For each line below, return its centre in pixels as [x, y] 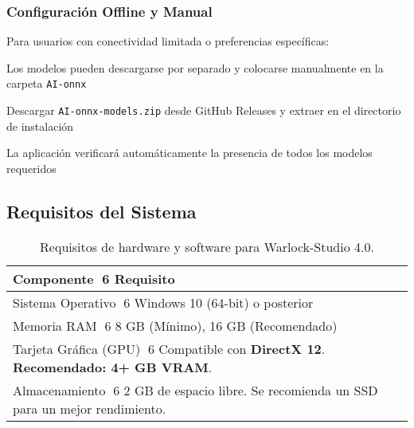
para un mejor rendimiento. [90, 408]
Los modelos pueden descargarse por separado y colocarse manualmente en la [195, 67]
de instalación [40, 126]
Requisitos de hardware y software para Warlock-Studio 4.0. [207, 246]
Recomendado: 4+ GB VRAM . [113, 367]
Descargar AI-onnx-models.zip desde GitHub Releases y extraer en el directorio [204, 110]
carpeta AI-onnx [47, 83]
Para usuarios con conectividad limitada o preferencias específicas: [168, 41]
